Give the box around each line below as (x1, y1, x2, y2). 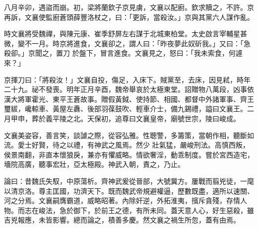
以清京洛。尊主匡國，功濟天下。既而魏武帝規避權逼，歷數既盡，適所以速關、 (4, 185, 254, 196)
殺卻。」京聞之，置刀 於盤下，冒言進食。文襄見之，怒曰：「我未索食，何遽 (4, 48, 243, 58)
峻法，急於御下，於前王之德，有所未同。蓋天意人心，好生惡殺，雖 (38, 205, 254, 215)
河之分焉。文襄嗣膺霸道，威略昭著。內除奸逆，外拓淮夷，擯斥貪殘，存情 (4, 195, 240, 206)
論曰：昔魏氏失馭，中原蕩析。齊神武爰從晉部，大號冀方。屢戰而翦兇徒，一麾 (4, 175, 254, 186)
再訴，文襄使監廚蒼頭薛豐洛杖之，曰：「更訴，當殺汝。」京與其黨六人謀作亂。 (4, 11, 254, 22)
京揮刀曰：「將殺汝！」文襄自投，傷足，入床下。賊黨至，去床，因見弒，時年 (4, 74, 251, 84)
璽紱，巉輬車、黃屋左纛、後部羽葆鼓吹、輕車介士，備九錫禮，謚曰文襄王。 (4, 103, 247, 114)
